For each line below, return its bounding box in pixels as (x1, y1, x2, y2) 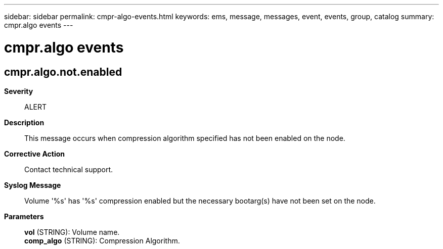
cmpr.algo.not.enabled (4, 65, 122, 78)
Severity (4, 86, 33, 95)
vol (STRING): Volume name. (24, 227, 120, 236)
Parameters (4, 212, 44, 221)
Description (4, 118, 45, 127)
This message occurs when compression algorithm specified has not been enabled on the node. (24, 133, 345, 142)
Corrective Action (4, 149, 65, 158)
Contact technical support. (24, 165, 113, 174)
